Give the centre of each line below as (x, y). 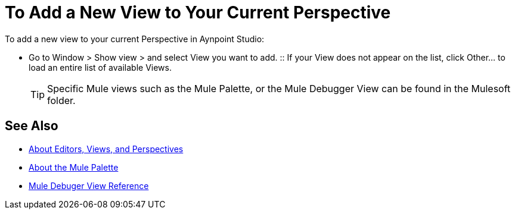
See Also (32, 126)
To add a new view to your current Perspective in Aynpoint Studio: (135, 39)
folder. (61, 100)
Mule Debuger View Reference (89, 185)
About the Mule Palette (74, 167)
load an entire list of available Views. (100, 67)
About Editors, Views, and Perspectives (106, 149)
